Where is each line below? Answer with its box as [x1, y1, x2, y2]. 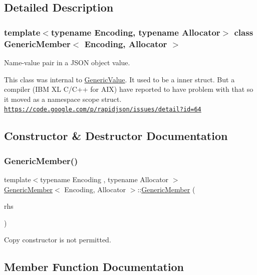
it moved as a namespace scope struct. [4, 93, 122, 104]
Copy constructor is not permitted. [4, 234, 111, 245]
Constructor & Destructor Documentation [4, 128, 228, 144]
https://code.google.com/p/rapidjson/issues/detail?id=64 [4, 106, 201, 113]
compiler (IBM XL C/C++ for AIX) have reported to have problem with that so [4, 84, 253, 94]
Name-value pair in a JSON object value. [4, 57, 130, 67]
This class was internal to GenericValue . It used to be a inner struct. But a [4, 74, 235, 84]
